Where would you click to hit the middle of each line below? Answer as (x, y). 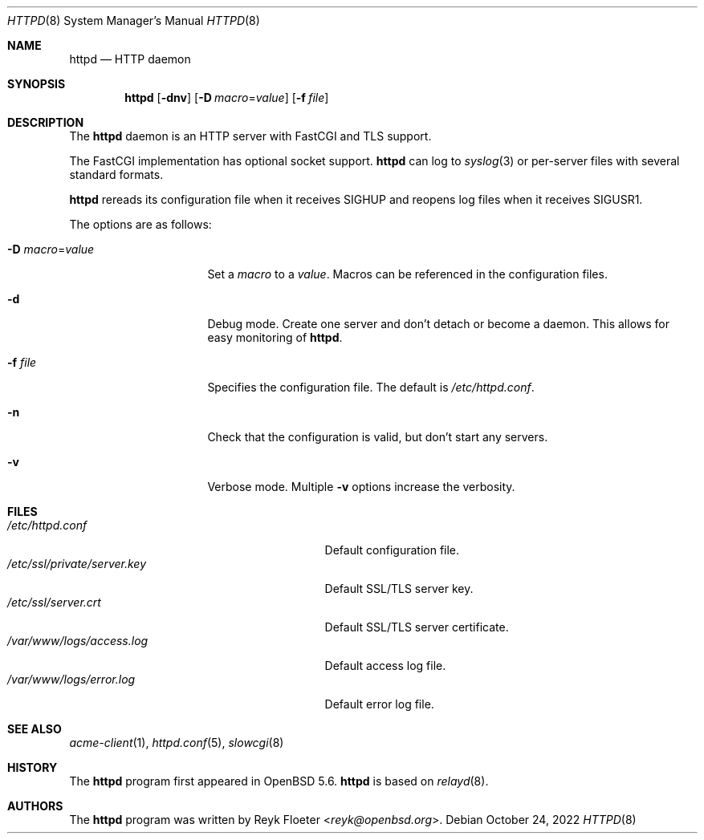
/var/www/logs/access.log (78, 641)
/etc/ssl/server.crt (54, 602)
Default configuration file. (392, 550)
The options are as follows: (140, 224)
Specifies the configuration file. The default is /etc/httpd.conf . (371, 387)
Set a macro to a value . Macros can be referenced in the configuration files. (407, 274)
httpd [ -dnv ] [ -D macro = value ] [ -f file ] (227, 97)
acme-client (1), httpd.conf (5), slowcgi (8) (177, 743)
